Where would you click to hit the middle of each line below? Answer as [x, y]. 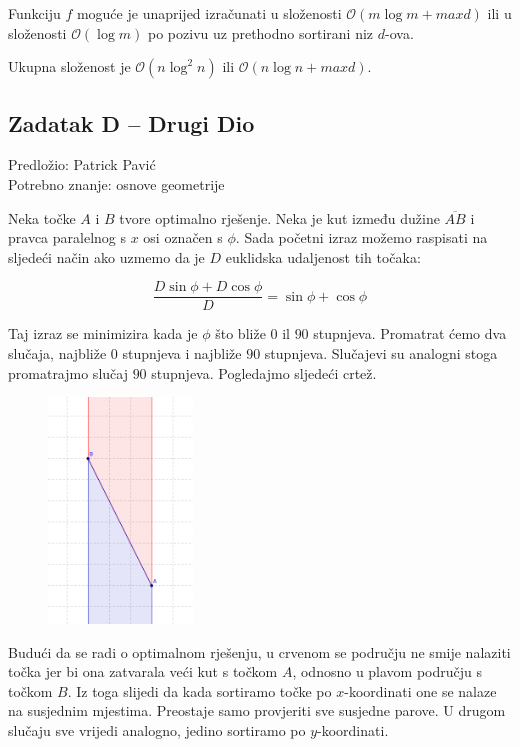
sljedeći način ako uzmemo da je [106, 256]
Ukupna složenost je [69, 66]
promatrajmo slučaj [68, 372]
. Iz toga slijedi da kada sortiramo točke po [199, 690]
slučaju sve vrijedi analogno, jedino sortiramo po [157, 729]
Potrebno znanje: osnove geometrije [116, 183]
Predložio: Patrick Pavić [82, 164]
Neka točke [42, 217]
